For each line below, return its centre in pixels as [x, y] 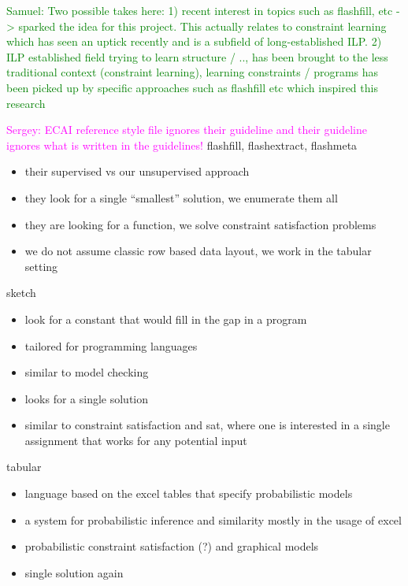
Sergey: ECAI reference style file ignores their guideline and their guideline [187, 130]
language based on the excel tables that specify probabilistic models [189, 493]
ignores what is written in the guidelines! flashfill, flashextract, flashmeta [182, 145]
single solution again [74, 572]
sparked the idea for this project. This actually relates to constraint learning [202, 26]
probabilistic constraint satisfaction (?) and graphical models [172, 546]
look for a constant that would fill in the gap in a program [166, 319]
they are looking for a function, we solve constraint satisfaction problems [200, 224]
